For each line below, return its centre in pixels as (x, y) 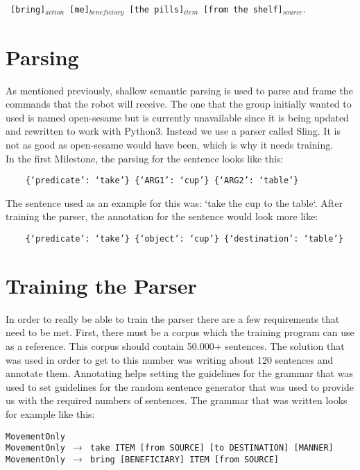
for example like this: (50, 413)
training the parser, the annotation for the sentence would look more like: (162, 216)
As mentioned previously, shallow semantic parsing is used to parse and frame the (179, 90)
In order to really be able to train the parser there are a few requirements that (173, 318)
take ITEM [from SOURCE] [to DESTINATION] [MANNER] (212, 448)
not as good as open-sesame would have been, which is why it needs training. (170, 144)
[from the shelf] (243, 10)
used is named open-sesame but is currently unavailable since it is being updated (177, 117)
